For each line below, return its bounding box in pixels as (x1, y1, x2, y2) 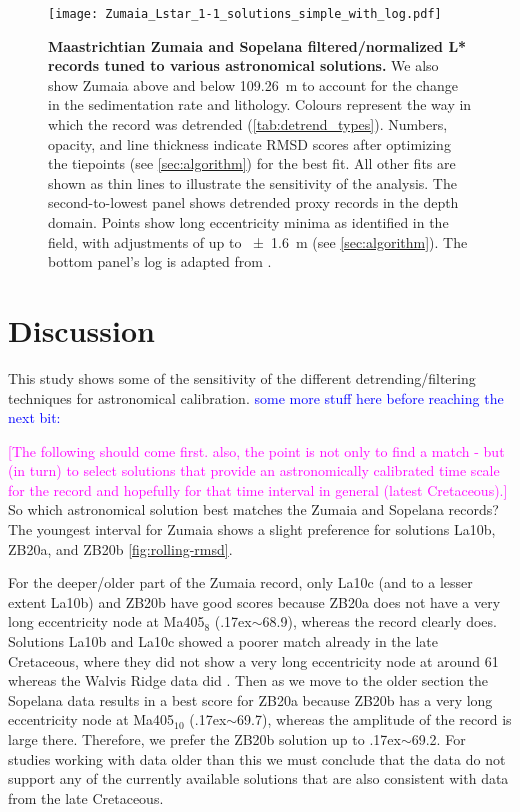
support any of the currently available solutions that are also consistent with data (8, 768, 509, 789)
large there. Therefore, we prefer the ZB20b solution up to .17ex (8, 729, 401, 749)
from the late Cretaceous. (8, 787, 164, 808)
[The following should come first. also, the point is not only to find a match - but (8, 440, 505, 461)
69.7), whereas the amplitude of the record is (237, 709, 512, 730)
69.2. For (411, 729, 466, 749)
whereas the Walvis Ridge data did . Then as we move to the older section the (8, 670, 489, 691)
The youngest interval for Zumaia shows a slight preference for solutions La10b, (8, 519, 496, 540)
